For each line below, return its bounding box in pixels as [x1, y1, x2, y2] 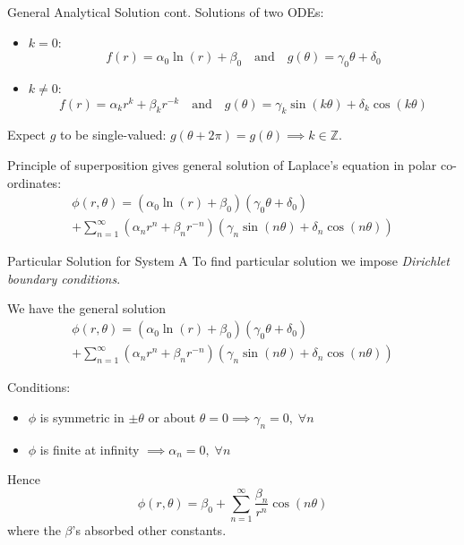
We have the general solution [7, 299, 167, 318]
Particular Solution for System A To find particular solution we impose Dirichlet [7, 251, 450, 270]
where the [7, 521, 61, 540]
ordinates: [7, 173, 62, 192]
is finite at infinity [39, 439, 140, 458]
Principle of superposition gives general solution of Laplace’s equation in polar [7, 156, 437, 175]
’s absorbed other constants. [72, 521, 227, 540]
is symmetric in [39, 407, 125, 426]
